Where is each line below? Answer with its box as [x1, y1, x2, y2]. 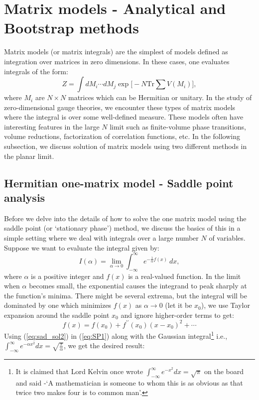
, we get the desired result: [64, 340, 145, 351]
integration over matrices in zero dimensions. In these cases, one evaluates [4, 56, 230, 66]
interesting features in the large [4, 121, 100, 132]
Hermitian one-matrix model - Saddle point [4, 175, 234, 190]
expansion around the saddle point [4, 309, 110, 320]
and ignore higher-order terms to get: [121, 309, 234, 320]
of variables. [209, 233, 246, 243]
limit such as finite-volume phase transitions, [110, 121, 246, 132]
